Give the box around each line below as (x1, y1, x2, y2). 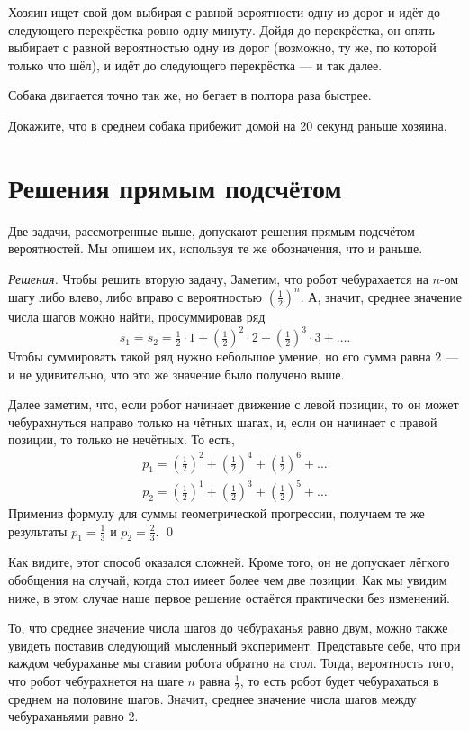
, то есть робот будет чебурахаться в (239, 672, 439, 690)
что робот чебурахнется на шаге (8, 672, 184, 690)
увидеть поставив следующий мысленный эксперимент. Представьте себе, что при (8, 635, 461, 654)
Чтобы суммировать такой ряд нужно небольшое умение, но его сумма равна (8, 347, 431, 366)
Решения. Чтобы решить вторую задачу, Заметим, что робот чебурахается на (8, 269, 428, 288)
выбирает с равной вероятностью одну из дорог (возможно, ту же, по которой (8, 38, 437, 57)
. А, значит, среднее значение (300, 287, 462, 306)
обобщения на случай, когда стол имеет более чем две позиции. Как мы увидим (8, 571, 447, 589)
